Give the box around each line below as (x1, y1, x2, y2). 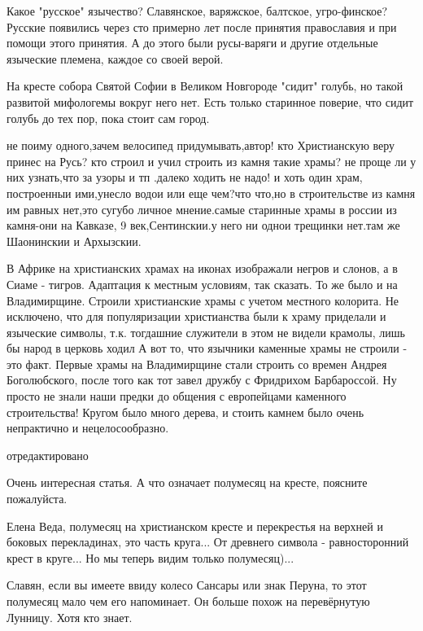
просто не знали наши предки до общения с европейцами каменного (7, 388, 347, 405)
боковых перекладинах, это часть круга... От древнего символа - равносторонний (7, 533, 409, 550)
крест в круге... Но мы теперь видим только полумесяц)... (7, 549, 294, 566)
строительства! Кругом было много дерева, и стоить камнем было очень (7, 403, 364, 420)
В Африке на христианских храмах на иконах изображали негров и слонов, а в (7, 260, 398, 277)
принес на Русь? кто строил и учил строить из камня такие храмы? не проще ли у (7, 152, 416, 169)
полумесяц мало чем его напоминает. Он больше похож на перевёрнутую (7, 593, 370, 609)
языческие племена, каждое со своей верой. (7, 50, 224, 67)
